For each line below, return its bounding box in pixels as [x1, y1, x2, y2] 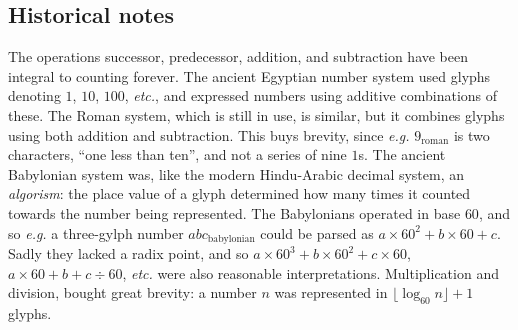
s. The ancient [358, 144, 446, 165]
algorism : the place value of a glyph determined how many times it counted [8, 183, 471, 204]
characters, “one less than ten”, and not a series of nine [8, 144, 347, 165]
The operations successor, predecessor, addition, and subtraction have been [8, 46, 469, 67]
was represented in [274, 282, 388, 303]
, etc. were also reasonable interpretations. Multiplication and [122, 262, 499, 283]
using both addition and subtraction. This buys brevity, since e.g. [8, 124, 410, 145]
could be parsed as [260, 222, 374, 243]
